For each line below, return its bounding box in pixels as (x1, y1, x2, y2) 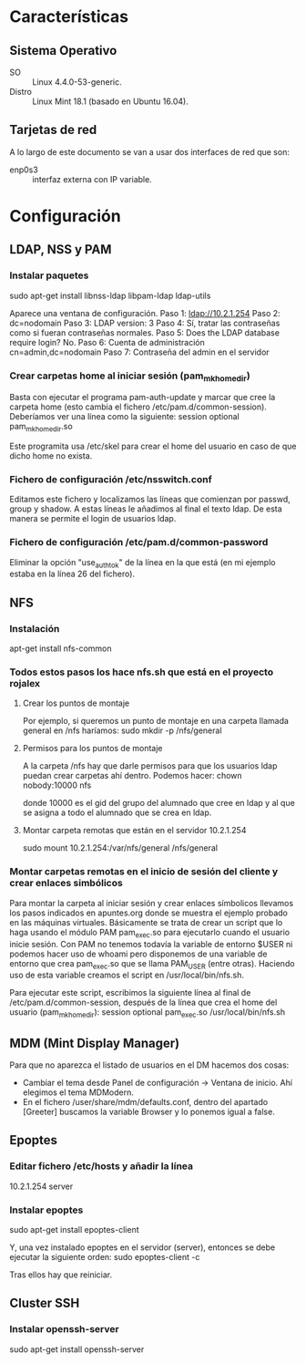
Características (9, 6, 129, 27)
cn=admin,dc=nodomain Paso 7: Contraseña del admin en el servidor (9, 346, 270, 357)
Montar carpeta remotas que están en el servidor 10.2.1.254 (22, 825, 247, 836)
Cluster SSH (9, 1296, 80, 1311)
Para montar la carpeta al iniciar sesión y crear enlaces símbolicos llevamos (9, 897, 294, 908)
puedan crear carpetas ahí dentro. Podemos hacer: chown (22, 770, 243, 781)
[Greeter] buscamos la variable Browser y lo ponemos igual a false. (22, 1106, 275, 1117)
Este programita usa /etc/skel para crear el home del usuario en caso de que (9, 440, 297, 452)
